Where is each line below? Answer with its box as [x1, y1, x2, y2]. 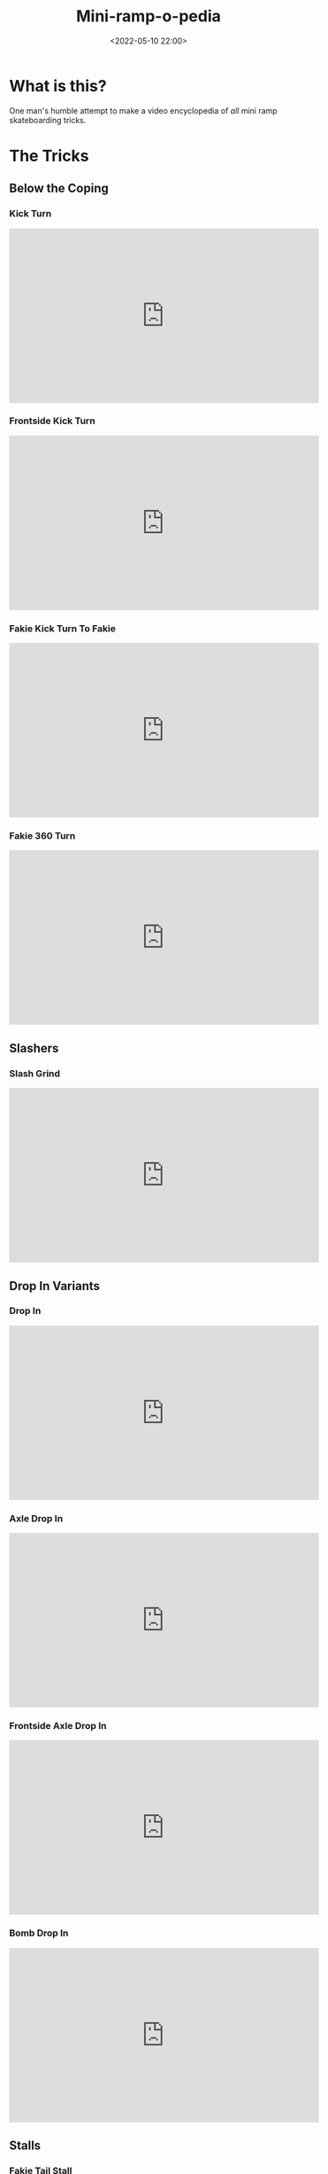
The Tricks [9, 145, 90, 166]
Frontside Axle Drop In [9, 1720, 107, 1732]
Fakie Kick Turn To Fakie [9, 622, 117, 635]
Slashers [9, 1040, 59, 1056]
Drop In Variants [9, 1279, 100, 1294]
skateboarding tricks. [9, 114, 87, 125]
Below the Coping [9, 181, 109, 196]
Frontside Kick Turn [9, 415, 95, 427]
